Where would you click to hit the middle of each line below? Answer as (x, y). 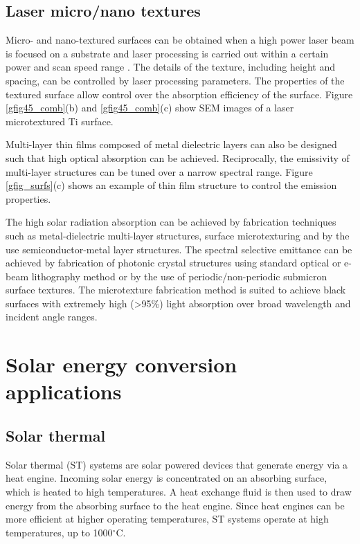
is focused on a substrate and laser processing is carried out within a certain (167, 53)
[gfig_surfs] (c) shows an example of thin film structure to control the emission (171, 185)
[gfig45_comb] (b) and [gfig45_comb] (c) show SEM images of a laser (150, 108)
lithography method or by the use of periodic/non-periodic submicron (179, 276)
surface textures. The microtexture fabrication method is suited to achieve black (176, 290)
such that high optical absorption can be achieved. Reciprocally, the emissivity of (178, 157)
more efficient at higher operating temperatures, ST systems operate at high (167, 519)
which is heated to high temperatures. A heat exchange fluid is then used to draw (179, 492)
